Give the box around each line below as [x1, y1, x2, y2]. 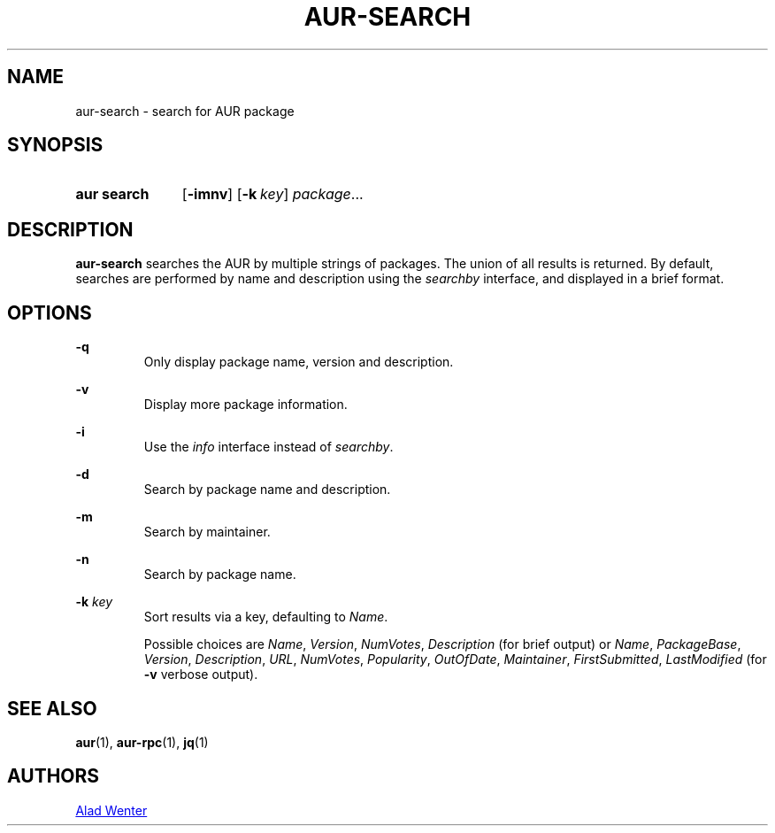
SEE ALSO [7, 697, 97, 720]
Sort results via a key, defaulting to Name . [143, 609, 388, 625]
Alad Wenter [75, 802, 148, 818]
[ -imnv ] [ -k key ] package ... [181, 185, 364, 204]
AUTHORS [7, 765, 100, 788]
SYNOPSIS [7, 134, 104, 157]
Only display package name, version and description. [143, 354, 454, 370]
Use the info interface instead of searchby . [143, 439, 394, 455]
